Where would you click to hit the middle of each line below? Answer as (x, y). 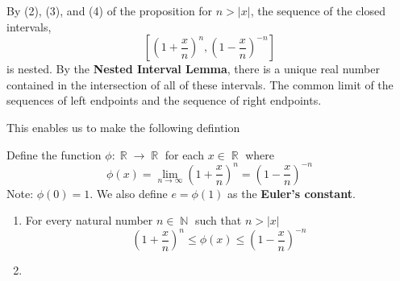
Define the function (54, 154)
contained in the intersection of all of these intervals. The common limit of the (200, 84)
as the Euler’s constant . (292, 193)
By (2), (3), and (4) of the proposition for (110, 10)
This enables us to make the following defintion (123, 127)
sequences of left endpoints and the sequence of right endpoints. (164, 100)
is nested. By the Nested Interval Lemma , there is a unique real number (193, 69)
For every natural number (89, 220)
